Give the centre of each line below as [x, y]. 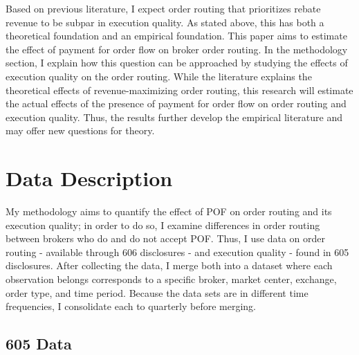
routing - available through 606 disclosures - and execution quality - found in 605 [177, 252]
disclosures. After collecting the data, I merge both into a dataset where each [169, 265]
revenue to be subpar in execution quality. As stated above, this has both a [165, 22]
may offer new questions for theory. [80, 130]
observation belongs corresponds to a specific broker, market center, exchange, [171, 279]
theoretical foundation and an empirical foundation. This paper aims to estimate [176, 36]
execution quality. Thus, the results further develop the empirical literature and [174, 117]
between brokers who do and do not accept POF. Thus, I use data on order [165, 238]
